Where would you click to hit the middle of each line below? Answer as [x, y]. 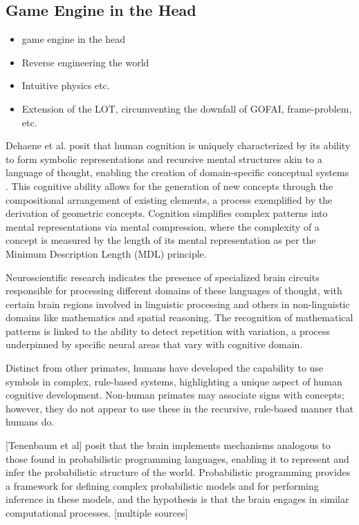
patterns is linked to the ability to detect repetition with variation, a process [168, 331]
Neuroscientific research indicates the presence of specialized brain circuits [163, 277]
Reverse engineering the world [85, 62]
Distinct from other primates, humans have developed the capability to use [165, 368]
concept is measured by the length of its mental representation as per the [161, 240]
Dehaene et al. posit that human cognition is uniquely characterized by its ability [178, 145]
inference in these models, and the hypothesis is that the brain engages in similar [177, 499]
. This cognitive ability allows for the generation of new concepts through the [169, 185]
